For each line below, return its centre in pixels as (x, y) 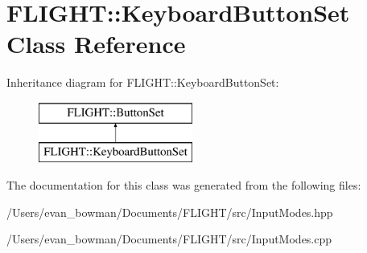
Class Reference (96, 44)
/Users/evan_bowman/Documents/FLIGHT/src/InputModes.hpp (170, 212)
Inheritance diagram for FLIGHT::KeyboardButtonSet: (143, 82)
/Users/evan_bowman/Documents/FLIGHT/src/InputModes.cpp (169, 239)
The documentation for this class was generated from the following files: (184, 185)
